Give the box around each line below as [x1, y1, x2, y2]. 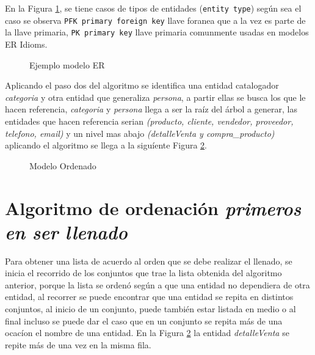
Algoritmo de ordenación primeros [5, 195, 302, 221]
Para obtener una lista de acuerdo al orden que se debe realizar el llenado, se [5, 254, 292, 267]
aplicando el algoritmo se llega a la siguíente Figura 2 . [5, 139, 207, 152]
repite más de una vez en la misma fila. [5, 338, 151, 351]
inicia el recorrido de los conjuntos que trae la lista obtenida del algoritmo [5, 266, 282, 279]
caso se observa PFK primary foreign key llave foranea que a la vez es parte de [5, 13, 306, 26]
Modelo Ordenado [29, 159, 96, 172]
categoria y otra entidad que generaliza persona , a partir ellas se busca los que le [5, 90, 306, 103]
